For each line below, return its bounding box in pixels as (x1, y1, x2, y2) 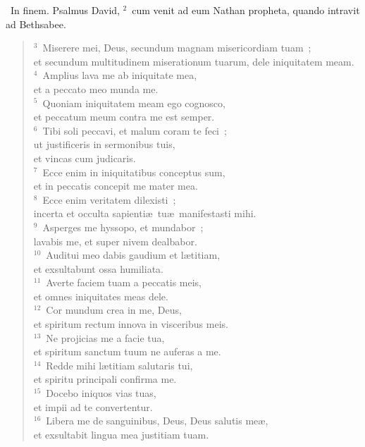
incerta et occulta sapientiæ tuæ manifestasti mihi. (33, 206, 256, 221)
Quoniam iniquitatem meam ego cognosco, (42, 95, 225, 110)
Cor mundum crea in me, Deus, (46, 302, 182, 317)
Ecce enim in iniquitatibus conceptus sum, (42, 164, 225, 179)
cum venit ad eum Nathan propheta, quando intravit (132, 3, 360, 17)
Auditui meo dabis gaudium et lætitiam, (46, 247, 221, 262)
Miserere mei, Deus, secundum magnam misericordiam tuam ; (42, 40, 311, 55)
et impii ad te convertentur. (33, 399, 153, 414)
